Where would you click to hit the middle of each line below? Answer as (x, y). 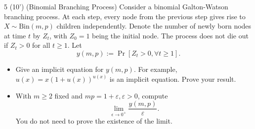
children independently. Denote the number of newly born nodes (154, 26)
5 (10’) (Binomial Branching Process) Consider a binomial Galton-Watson (116, 6)
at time (15, 35)
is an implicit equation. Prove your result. (173, 79)
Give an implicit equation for (60, 69)
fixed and (69, 95)
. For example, (155, 69)
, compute (153, 95)
